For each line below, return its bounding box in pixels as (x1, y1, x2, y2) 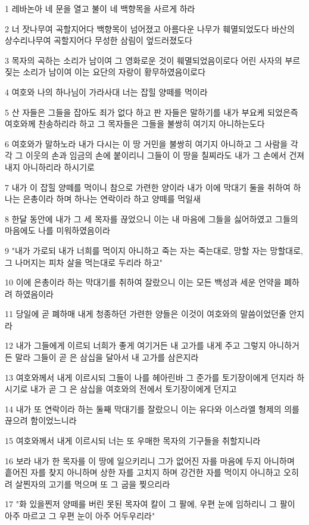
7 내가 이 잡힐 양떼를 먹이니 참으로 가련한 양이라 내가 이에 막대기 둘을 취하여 (5, 181, 291, 193)
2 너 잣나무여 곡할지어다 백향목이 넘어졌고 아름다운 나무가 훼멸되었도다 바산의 (5, 22, 295, 35)
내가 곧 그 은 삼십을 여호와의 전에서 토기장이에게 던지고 (30, 383, 237, 395)
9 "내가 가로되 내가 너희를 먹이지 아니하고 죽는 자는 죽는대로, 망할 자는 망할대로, (5, 244, 304, 256)
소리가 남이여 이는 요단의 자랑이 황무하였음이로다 (23, 66, 206, 78)
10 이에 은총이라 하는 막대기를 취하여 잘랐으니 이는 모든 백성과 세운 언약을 (5, 276, 282, 288)
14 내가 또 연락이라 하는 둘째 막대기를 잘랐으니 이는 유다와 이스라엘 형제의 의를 (5, 402, 299, 415)
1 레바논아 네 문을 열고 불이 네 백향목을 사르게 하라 (5, 2, 195, 14)
